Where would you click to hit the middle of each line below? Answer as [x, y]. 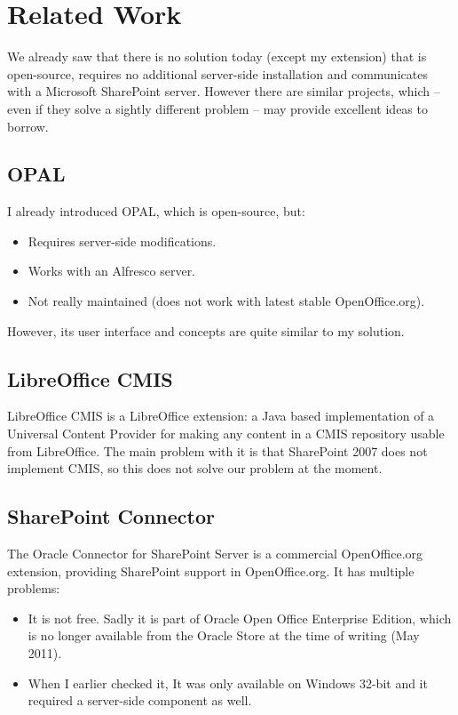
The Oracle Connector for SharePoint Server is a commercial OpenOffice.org [215, 554]
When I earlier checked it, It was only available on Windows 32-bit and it [228, 683]
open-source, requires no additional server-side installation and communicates [217, 73]
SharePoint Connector [111, 516]
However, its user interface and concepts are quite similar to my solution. [206, 330]
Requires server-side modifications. [122, 241]
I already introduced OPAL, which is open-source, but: [156, 211]
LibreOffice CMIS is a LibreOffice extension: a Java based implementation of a [221, 416]
